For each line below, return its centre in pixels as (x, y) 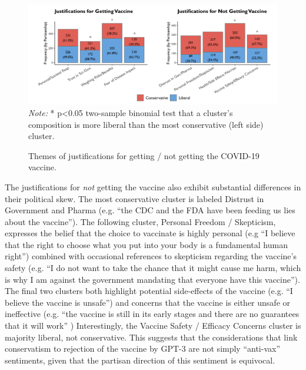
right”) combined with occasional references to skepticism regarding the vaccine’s (151, 256)
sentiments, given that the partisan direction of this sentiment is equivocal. (140, 360)
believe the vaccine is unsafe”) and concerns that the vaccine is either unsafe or (148, 302)
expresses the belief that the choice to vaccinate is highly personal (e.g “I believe (150, 233)
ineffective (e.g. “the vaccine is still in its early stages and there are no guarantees (152, 314)
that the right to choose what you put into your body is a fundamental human (146, 244)
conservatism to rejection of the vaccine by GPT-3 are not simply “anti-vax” (143, 348)
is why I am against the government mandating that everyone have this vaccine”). (152, 279)
